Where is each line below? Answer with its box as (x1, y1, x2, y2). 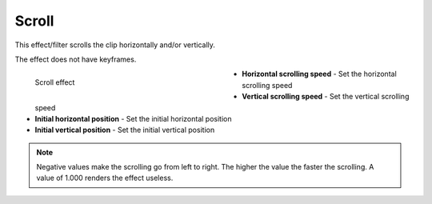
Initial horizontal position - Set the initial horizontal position (34, 114, 232, 123)
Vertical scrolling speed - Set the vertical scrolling (242, 92, 410, 102)
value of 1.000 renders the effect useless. (36, 173, 174, 183)
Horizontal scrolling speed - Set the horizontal (242, 69, 398, 79)
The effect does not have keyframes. (14, 54, 137, 64)
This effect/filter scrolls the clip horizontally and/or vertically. (14, 40, 216, 50)
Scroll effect (34, 78, 75, 87)
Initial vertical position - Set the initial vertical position (34, 125, 215, 135)
